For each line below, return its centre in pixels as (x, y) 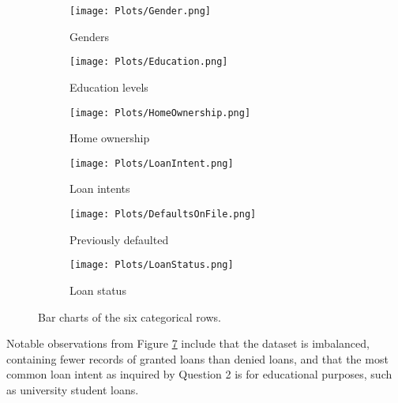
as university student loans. (73, 389)
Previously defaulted (119, 239)
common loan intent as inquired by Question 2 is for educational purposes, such (199, 374)
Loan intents (100, 188)
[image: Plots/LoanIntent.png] (152, 163)
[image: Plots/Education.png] (149, 62)
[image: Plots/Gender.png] (140, 11)
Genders (89, 36)
